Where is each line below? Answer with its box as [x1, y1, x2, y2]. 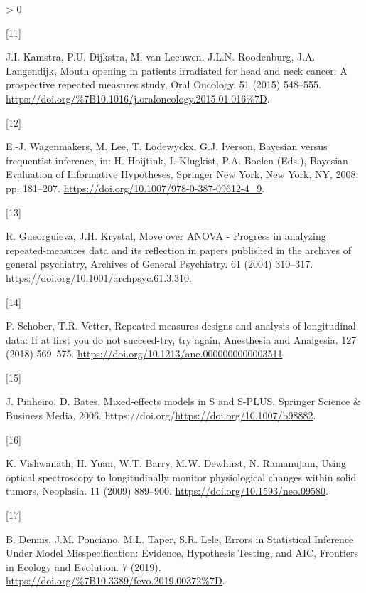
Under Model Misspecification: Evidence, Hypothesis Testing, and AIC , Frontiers [6, 545, 359, 560]
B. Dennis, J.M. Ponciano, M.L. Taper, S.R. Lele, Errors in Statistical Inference [6, 531, 354, 546]
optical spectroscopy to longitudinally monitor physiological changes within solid [6, 469, 357, 484]
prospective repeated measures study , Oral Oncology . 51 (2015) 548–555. [6, 77, 321, 92]
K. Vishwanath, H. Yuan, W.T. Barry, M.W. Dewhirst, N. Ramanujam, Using [6, 456, 346, 471]
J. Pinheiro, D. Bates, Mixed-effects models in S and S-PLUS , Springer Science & [6, 394, 361, 409]
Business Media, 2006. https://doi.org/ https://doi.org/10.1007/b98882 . [6, 408, 316, 423]
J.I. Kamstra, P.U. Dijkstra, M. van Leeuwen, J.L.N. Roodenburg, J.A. [6, 49, 316, 64]
